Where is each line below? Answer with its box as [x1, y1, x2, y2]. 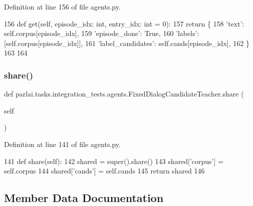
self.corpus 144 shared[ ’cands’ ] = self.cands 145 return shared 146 [4, 165, 205, 176]
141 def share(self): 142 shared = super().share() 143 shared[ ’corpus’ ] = [4, 155, 223, 166]
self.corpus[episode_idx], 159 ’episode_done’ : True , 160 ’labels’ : [4, 28, 199, 38]
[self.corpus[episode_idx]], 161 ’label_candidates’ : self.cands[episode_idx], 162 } [4, 37, 249, 48]
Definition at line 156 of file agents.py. [4, 1, 121, 11]
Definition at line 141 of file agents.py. [4, 138, 121, 149]
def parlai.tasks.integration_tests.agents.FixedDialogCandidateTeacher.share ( [4, 88, 244, 99]
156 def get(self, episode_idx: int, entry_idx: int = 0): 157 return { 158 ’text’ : [4, 18, 244, 28]
